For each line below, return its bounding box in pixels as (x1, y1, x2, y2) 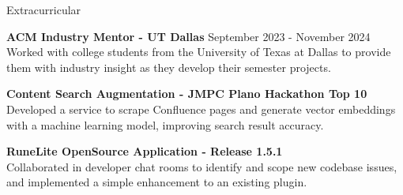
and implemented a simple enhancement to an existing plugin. (6, 174, 307, 190)
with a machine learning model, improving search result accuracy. (6, 116, 324, 133)
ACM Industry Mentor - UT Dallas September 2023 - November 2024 (6, 28, 371, 44)
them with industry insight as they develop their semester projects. (6, 58, 331, 75)
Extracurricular (6, 2, 81, 17)
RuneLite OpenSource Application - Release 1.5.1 (6, 143, 283, 159)
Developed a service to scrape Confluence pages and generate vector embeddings (6, 100, 396, 117)
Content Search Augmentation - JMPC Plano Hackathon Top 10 (6, 85, 367, 102)
